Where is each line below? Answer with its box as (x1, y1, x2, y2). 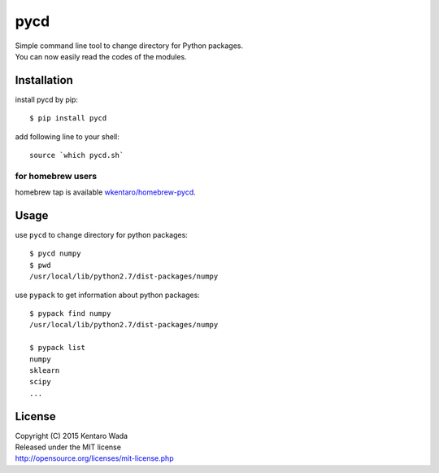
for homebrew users (15, 170, 98, 182)
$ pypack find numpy (29, 309, 111, 318)
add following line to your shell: (15, 131, 120, 142)
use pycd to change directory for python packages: (15, 230, 189, 240)
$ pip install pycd (29, 114, 107, 123)
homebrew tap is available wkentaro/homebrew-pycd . (15, 187, 197, 197)
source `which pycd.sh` (29, 151, 124, 160)
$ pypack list (29, 343, 85, 353)
